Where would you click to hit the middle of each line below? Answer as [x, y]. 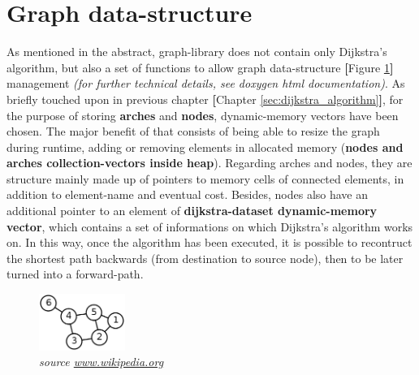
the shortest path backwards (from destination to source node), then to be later [205, 258]
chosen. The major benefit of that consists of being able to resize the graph [193, 131]
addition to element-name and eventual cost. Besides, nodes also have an [188, 194]
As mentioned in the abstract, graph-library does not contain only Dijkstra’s [197, 52]
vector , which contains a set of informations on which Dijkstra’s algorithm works [210, 226]
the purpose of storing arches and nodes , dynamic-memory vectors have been [203, 115]
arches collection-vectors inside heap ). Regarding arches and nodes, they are [209, 163]
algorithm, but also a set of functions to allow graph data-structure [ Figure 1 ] [200, 67]
